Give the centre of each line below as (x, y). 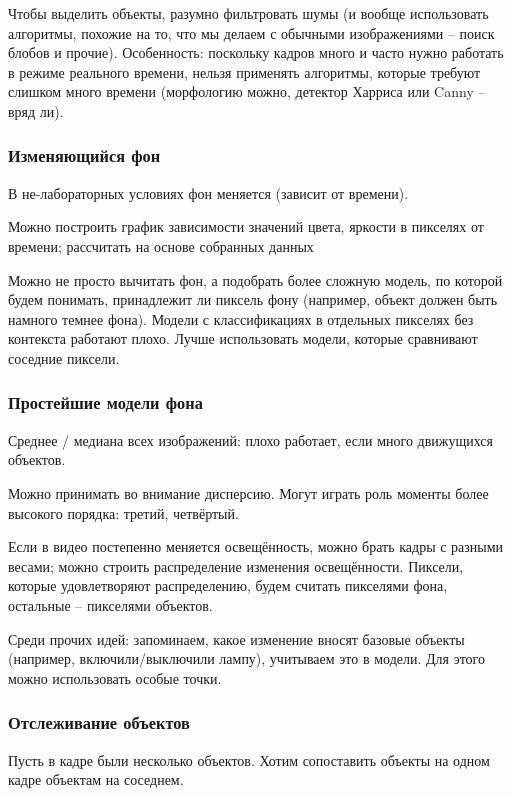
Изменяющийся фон (84, 155)
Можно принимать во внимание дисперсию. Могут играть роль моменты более (248, 492)
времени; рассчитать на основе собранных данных (161, 245)
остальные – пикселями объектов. (110, 604)
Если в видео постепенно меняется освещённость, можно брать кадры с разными (256, 546)
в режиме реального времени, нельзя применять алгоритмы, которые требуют (244, 71)
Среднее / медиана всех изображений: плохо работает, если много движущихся (250, 439)
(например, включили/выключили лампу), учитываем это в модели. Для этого (246, 658)
